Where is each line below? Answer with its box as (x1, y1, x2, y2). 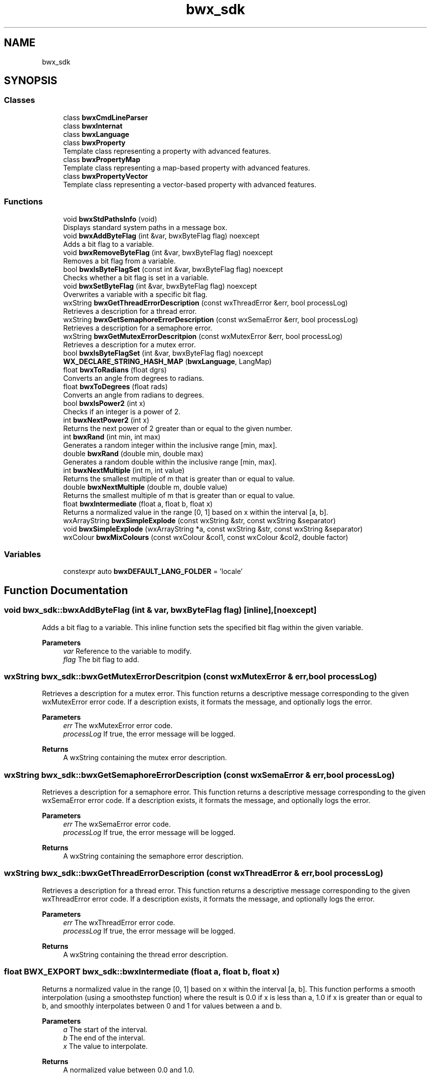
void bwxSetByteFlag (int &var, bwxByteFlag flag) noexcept (63, 281, 257, 290)
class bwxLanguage (63, 130, 129, 138)
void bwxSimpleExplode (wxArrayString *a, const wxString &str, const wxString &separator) (63, 524, 363, 533)
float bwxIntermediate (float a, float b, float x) (63, 499, 213, 508)
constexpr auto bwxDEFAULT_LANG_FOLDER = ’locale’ (63, 567, 243, 576)
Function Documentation (4, 584, 128, 597)
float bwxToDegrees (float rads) (63, 382, 168, 391)
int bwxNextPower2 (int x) (63, 415, 150, 424)
